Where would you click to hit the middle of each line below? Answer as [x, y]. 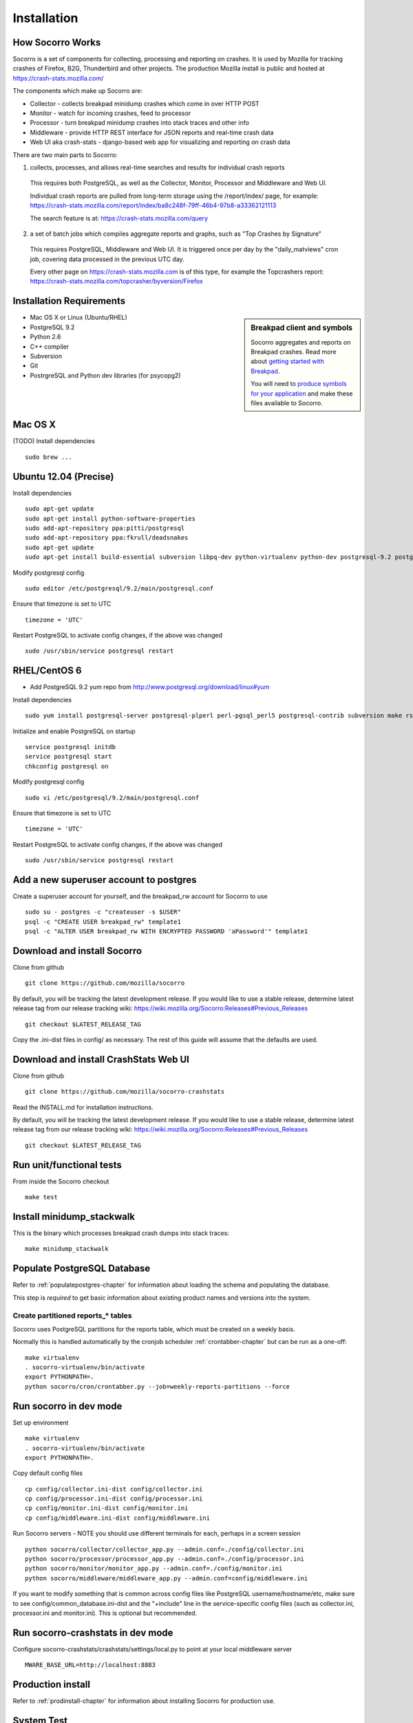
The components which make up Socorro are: [77, 91]
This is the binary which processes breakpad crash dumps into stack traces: [121, 1233]
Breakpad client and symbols [302, 328]
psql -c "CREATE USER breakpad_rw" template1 [103, 921]
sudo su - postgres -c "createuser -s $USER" [103, 912]
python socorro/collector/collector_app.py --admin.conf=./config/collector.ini [165, 1549]
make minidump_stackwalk [67, 1249]
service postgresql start [69, 757]
